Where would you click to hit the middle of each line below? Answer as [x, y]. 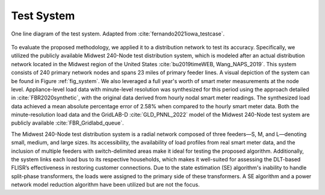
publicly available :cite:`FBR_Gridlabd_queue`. [67, 123]
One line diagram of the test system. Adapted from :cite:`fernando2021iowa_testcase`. [118, 34]
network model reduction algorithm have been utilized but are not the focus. [105, 185]
